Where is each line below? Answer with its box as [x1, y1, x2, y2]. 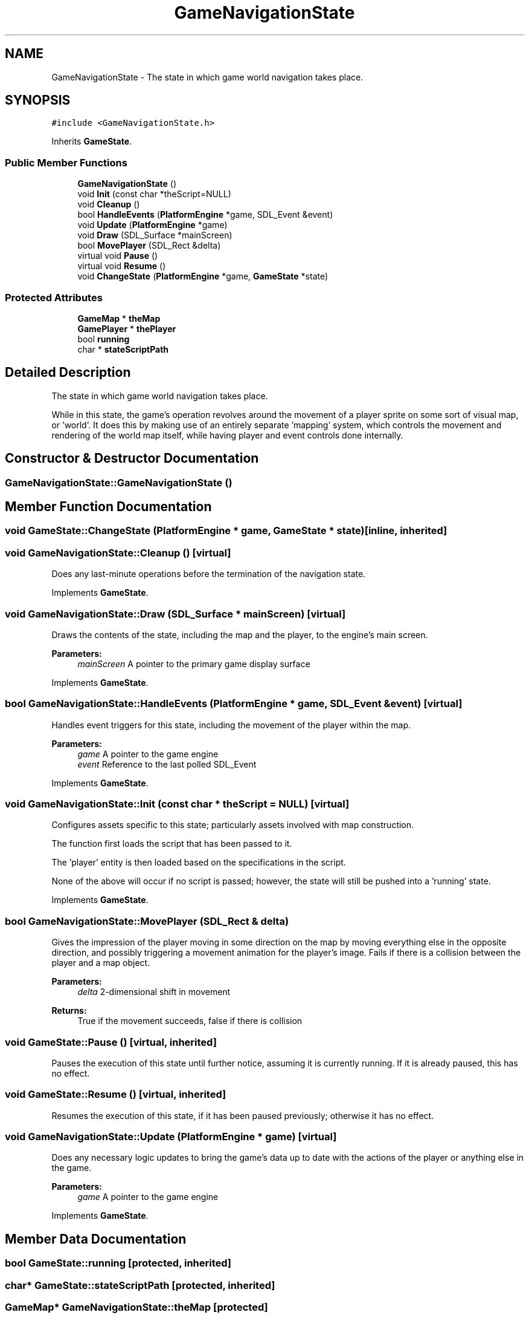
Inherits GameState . [51, 136, 132, 147]
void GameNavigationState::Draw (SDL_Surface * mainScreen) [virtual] [5, 607, 346, 620]
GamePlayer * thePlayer [77, 323, 176, 334]
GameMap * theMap [77, 313, 161, 324]
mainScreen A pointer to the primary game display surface [77, 658, 310, 669]
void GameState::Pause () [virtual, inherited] [5, 1036, 217, 1048]
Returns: [51, 1005, 87, 1016]
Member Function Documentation [5, 499, 212, 515]
